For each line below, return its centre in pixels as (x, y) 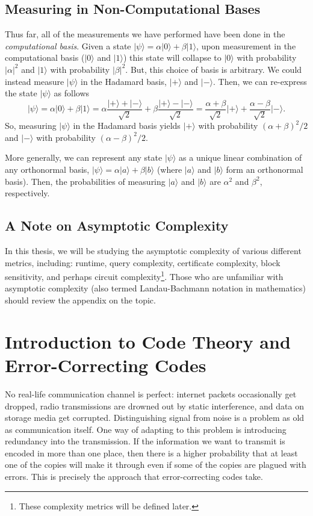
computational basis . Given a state (68, 45)
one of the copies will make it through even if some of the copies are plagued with (156, 465)
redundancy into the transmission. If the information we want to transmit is (145, 441)
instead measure (35, 81)
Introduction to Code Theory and (148, 341)
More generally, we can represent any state (84, 157)
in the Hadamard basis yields (127, 126)
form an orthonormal (265, 169)
